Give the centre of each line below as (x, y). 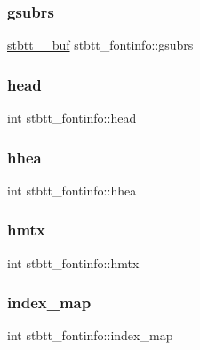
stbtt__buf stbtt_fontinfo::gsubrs (100, 45)
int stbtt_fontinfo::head (72, 118)
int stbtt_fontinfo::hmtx (73, 262)
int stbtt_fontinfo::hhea (72, 190)
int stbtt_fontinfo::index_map (90, 335)
